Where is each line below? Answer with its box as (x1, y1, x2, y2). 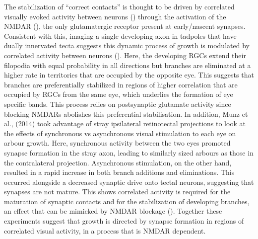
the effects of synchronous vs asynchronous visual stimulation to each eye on (4, 128, 236, 138)
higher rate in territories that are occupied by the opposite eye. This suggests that (4, 70, 254, 80)
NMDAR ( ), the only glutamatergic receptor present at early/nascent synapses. (4, 21, 246, 31)
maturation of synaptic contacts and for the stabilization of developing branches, (4, 196, 250, 206)
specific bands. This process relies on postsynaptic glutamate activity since (4, 98, 231, 109)
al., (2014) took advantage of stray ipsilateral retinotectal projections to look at (4, 118, 246, 129)
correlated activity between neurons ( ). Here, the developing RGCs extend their (4, 50, 246, 60)
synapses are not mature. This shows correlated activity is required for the (4, 186, 231, 197)
